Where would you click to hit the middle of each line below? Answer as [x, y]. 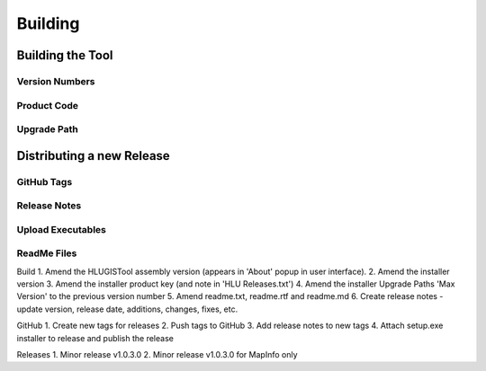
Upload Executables [62, 229]
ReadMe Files [47, 253]
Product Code [48, 105]
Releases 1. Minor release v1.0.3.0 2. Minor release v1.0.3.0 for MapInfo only [157, 355]
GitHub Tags [45, 181]
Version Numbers [56, 81]
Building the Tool [65, 55]
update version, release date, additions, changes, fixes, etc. [127, 309]
